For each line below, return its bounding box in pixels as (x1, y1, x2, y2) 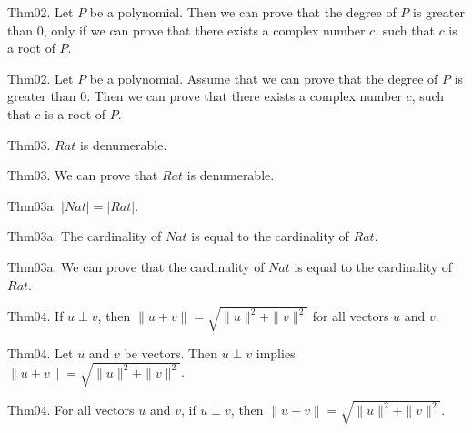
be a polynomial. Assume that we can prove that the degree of (89, 68, 438, 87)
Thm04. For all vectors (7, 400, 135, 419)
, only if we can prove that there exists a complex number (43, 20, 366, 39)
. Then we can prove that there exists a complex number (86, 86, 402, 106)
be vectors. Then (124, 343, 217, 362)
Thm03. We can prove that (7, 166, 158, 185)
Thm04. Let (7, 343, 74, 362)
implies (256, 343, 296, 362)
